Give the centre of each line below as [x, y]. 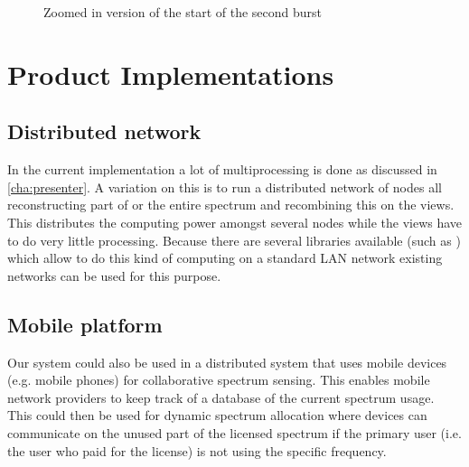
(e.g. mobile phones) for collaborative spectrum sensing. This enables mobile [219, 380]
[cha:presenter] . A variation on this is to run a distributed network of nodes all [225, 187]
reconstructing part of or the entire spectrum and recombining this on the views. [231, 205]
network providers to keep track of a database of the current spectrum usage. [221, 397]
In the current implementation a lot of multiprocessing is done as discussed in [222, 169]
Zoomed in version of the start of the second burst [183, 12]
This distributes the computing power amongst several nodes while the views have [235, 222]
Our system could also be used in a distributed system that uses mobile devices [227, 362]
